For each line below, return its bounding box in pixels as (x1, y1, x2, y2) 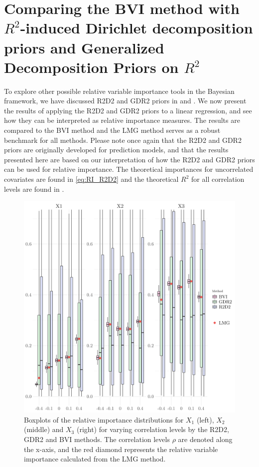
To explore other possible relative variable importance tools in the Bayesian (4, 85, 235, 96)
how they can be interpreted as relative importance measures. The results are (4, 115, 240, 125)
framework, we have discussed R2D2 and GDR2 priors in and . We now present (4, 95, 247, 106)
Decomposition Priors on (4, 56, 179, 77)
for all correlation (191, 174, 245, 184)
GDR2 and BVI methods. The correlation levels (24, 434, 170, 444)
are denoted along (178, 434, 233, 444)
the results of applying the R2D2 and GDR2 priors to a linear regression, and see (4, 105, 252, 115)
